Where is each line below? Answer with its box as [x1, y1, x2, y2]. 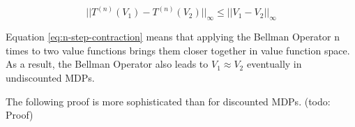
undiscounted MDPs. [6, 70, 95, 85]
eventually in [246, 57, 302, 71]
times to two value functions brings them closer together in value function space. [6, 43, 350, 57]
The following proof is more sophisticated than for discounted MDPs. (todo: [6, 94, 331, 108]
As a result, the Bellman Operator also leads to [6, 57, 209, 71]
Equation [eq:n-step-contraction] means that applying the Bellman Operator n [6, 29, 340, 44]
